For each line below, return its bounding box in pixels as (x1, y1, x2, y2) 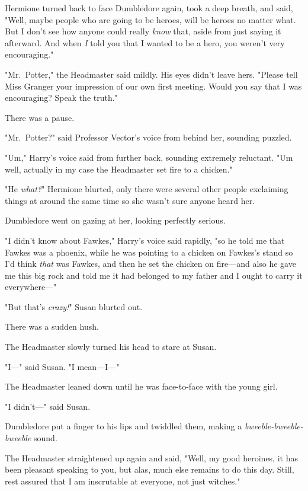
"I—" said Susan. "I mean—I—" (5, 360, 120, 372)
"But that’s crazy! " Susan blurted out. (5, 300, 143, 313)
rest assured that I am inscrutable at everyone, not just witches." (5, 474, 240, 487)
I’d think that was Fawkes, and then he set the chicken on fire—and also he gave (5, 257, 296, 270)
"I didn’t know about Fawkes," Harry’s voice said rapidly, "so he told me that (5, 234, 285, 246)
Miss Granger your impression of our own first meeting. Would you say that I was (5, 79, 302, 92)
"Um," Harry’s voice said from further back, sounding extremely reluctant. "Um (5, 151, 293, 163)
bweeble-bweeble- (244, 420, 303, 432)
